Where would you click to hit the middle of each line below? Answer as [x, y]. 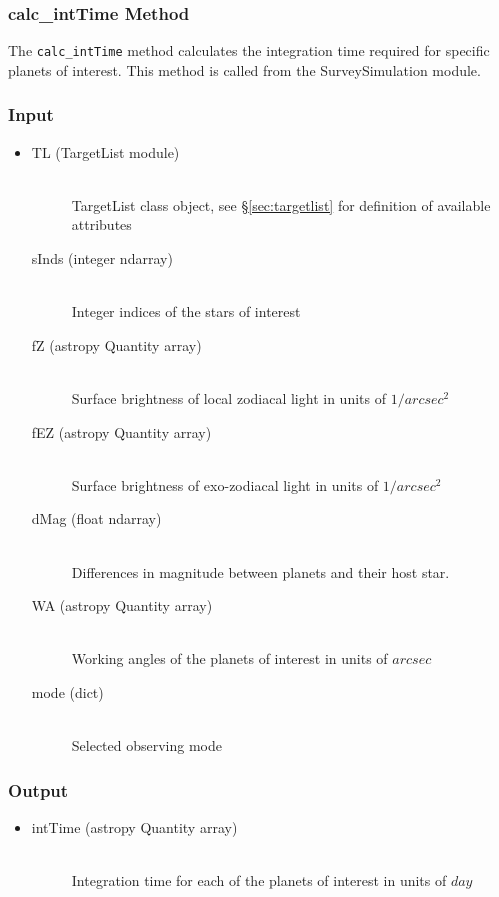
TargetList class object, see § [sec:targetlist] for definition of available [281, 204]
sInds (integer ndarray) [102, 258]
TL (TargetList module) [105, 151]
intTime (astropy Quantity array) [134, 826]
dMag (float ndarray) [96, 518]
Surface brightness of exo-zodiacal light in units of [225, 484]
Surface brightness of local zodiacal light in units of [228, 398]
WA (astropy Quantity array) [122, 605]
